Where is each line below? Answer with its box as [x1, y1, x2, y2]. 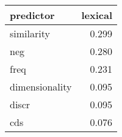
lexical [81, 8, 113, 22]
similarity [10, 26, 50, 40]
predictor [10, 8, 55, 22]
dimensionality [10, 80, 72, 94]
